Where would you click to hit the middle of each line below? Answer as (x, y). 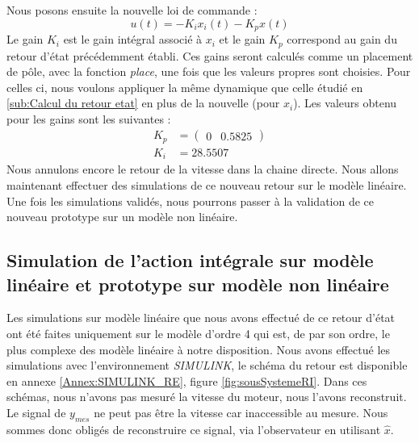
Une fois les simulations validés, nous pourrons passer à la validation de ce (191, 201)
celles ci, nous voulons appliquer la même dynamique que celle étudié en (185, 87)
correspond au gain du (342, 39)
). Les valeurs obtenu (345, 103)
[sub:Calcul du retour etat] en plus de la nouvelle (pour (143, 103)
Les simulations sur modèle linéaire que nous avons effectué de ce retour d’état (201, 318)
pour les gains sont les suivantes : (89, 118)
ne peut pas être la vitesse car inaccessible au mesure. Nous (241, 412)
